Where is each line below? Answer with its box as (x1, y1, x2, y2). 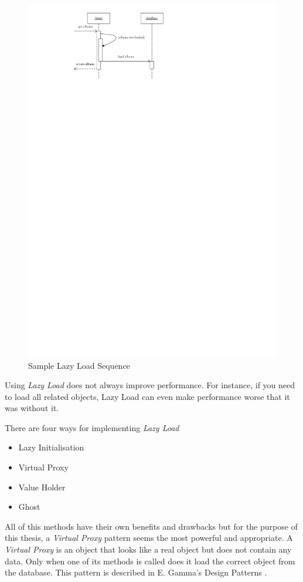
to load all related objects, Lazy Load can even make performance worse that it (5, 390, 290, 402)
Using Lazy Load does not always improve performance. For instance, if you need (5, 379, 295, 391)
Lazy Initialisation (18, 441, 84, 453)
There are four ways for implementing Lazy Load (5, 421, 179, 433)
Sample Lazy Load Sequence (28, 359, 130, 371)
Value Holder (18, 480, 66, 493)
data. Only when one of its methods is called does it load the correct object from (5, 554, 295, 567)
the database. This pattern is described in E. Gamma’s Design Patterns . (5, 566, 267, 578)
